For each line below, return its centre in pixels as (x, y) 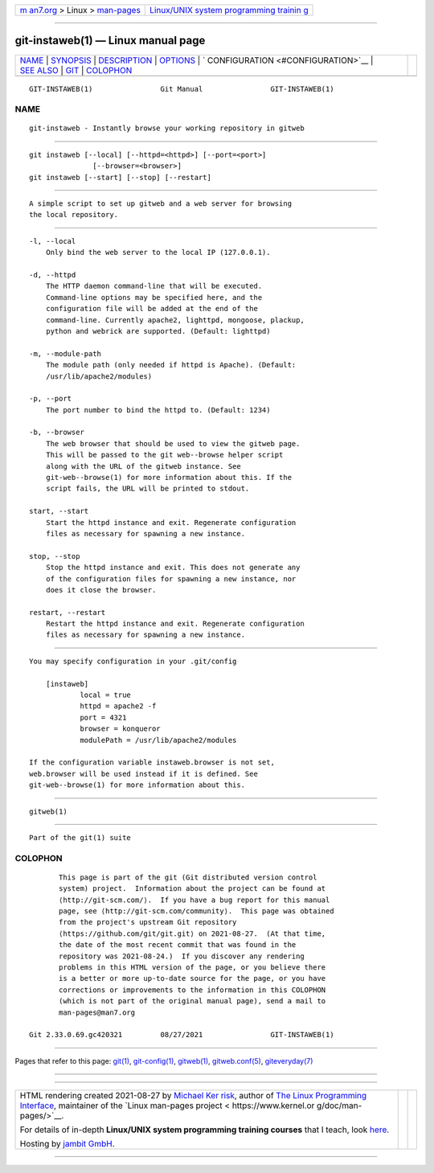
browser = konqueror (120, 729)
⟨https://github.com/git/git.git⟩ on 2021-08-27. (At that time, (192, 933)
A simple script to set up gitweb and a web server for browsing (161, 204)
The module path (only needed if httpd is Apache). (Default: (171, 365)
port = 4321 (103, 717)
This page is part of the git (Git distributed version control (188, 877)
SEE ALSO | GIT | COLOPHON (76, 70)
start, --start (59, 511)
